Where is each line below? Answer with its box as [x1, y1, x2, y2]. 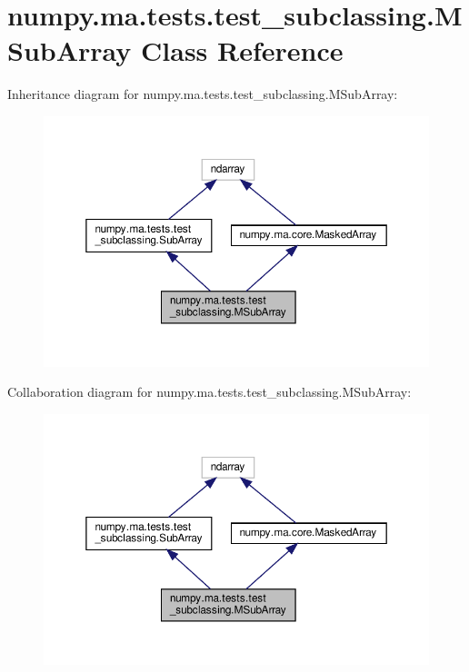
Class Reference [141, 32, 344, 69]
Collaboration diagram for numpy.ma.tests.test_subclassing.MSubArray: [7, 382, 412, 401]
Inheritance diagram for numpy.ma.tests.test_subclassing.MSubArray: [7, 84, 398, 104]
